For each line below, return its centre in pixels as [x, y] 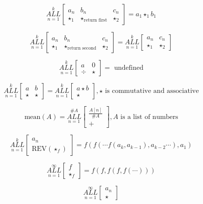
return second [82, 48]
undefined [129, 68]
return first [95, 20]
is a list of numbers [149, 117]
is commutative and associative [152, 91]
